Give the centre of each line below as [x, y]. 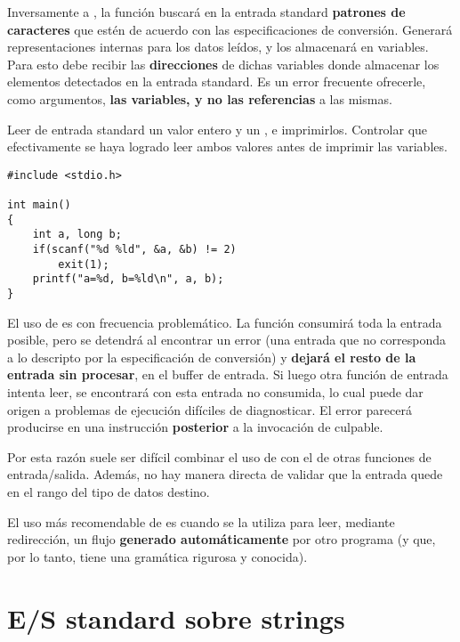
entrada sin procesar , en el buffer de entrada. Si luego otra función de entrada [228, 374]
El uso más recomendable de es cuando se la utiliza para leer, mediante [201, 521]
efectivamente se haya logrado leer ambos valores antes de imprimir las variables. [227, 146]
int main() [39, 205]
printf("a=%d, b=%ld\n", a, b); [128, 279]
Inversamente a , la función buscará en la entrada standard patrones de [206, 12]
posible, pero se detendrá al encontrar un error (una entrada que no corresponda [226, 340]
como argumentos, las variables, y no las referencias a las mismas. [200, 98]
